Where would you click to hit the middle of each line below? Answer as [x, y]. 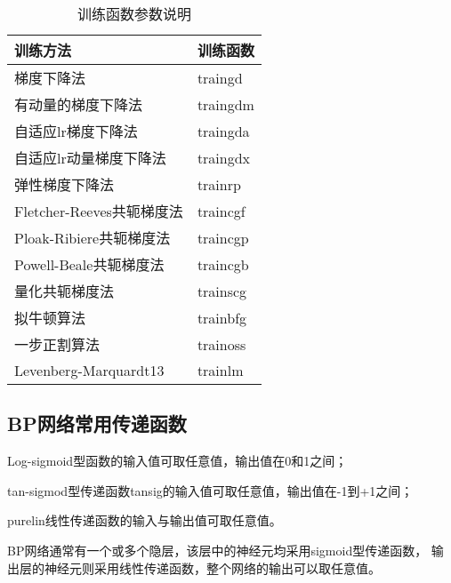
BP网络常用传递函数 [97, 423]
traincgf [221, 211]
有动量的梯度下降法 [79, 104]
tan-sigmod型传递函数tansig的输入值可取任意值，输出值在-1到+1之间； [210, 490]
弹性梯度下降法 [64, 184]
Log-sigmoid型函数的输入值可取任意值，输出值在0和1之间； [177, 461]
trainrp [219, 184]
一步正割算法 [57, 344]
